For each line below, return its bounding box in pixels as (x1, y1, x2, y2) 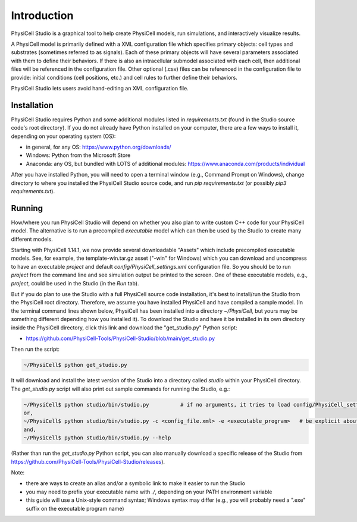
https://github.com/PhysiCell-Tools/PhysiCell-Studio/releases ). (11, 458, 165, 465)
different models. (11, 235, 53, 243)
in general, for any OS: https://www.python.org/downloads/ (26, 143, 172, 150)
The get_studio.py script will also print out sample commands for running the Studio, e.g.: (11, 385, 230, 392)
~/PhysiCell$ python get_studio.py (23, 361, 127, 369)
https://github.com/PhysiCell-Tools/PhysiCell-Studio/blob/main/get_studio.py (26, 335, 215, 342)
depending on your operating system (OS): (11, 133, 116, 140)
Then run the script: (11, 345, 59, 353)
